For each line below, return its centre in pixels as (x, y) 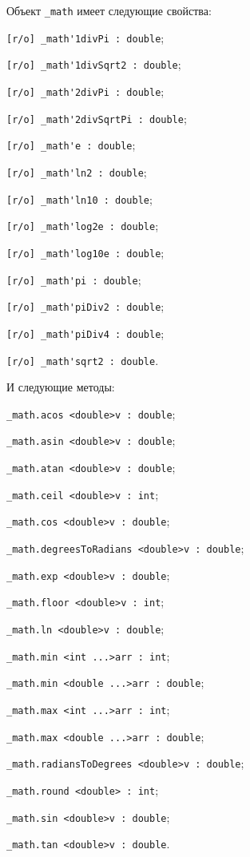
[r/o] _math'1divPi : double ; (85, 37)
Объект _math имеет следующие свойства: (109, 10)
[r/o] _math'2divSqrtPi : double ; (97, 118)
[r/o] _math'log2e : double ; (83, 226)
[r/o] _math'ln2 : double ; (77, 171)
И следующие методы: (61, 387)
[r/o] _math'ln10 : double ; (79, 198)
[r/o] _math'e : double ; (71, 145)
